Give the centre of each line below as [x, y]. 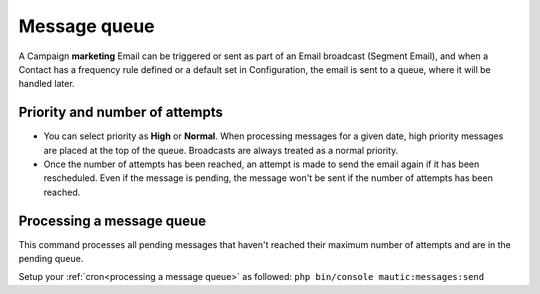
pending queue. [51, 259]
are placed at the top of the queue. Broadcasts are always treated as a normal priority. [221, 150]
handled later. [46, 84]
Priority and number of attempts [121, 112]
